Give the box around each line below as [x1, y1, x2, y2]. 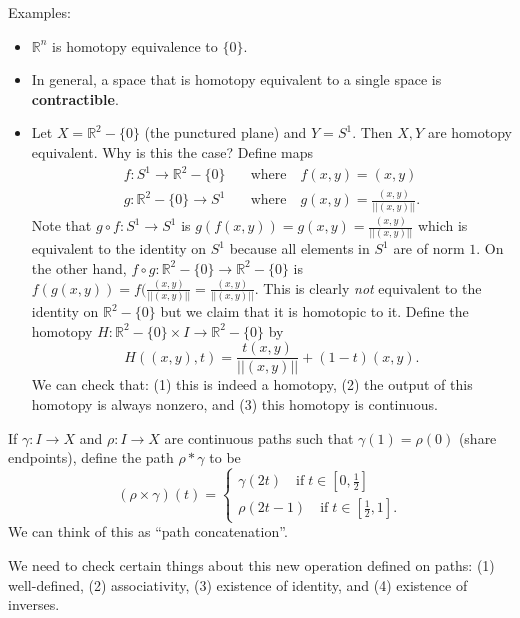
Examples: [8, 2, 71, 22]
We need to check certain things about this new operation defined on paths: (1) [8, 554, 495, 575]
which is [417, 215, 468, 236]
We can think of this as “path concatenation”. [8, 521, 288, 542]
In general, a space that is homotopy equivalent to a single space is [31, 69, 442, 90]
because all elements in [229, 238, 370, 259]
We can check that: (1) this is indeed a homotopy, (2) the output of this [31, 374, 473, 395]
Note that [31, 215, 92, 236]
